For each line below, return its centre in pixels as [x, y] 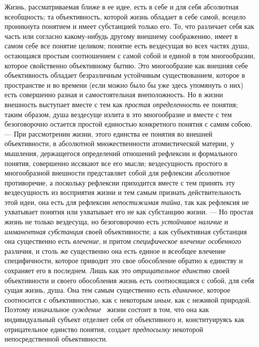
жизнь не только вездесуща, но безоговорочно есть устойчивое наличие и [116, 222]
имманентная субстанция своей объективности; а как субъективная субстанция [126, 231]
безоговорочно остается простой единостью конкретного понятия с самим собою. [129, 124]
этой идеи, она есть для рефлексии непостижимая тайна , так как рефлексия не [127, 202]
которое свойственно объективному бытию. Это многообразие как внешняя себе [126, 65]
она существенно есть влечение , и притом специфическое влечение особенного [123, 241]
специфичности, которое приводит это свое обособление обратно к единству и [124, 260]
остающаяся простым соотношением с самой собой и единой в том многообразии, [130, 55]
